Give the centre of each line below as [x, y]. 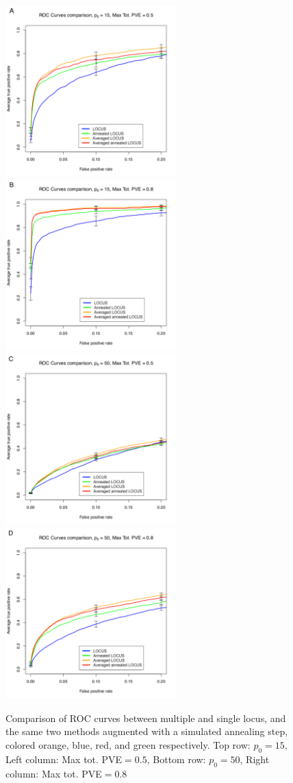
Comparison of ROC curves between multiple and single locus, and [146, 718]
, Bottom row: [176, 759]
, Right [255, 759]
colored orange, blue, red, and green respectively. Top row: [128, 744]
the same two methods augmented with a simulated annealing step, [147, 731]
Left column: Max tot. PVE [64, 759]
